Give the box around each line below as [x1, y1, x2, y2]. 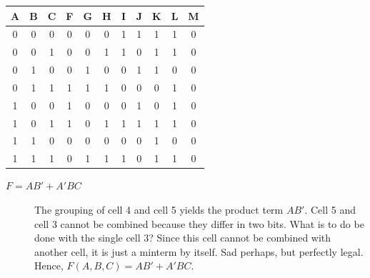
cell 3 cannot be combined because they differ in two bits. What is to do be [34, 216, 364, 231]
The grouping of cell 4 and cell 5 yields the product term [34, 202, 284, 217]
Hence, [34, 258, 64, 273]
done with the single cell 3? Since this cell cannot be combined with [34, 230, 331, 245]
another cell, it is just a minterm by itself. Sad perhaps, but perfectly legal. [34, 244, 364, 259]
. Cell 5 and [304, 202, 356, 217]
